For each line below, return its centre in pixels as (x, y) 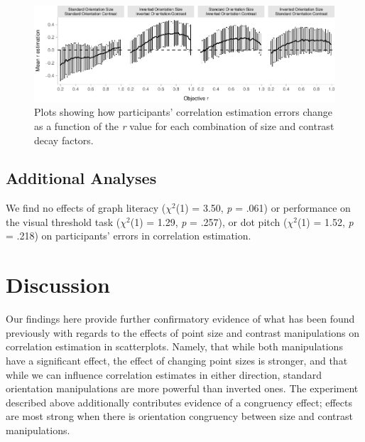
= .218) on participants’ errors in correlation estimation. (129, 236)
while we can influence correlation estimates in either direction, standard (164, 374)
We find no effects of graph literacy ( (86, 208)
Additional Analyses (81, 178)
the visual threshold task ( (63, 221)
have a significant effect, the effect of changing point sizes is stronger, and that (177, 360)
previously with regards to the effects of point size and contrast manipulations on (183, 332)
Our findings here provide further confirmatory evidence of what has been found (180, 319)
